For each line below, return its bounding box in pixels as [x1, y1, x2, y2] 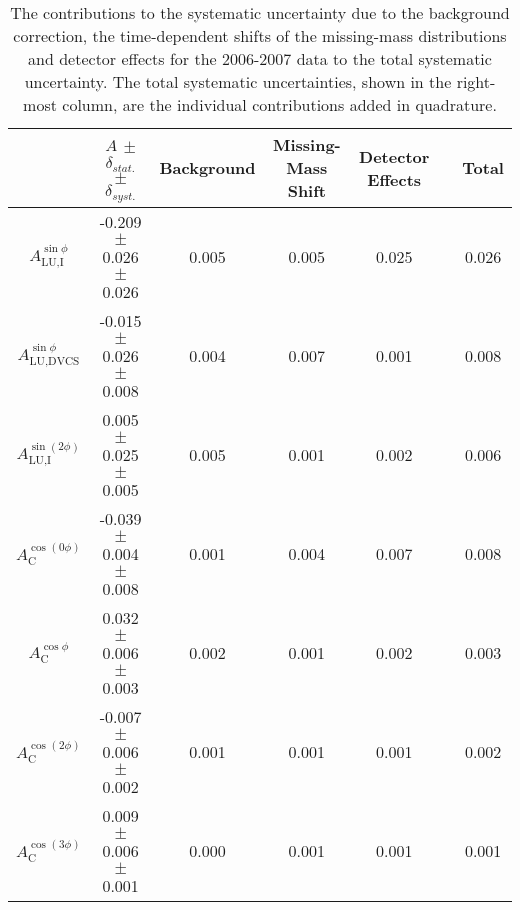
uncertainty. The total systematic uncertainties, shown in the [24, 70, 452, 93]
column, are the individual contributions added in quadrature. [62, 93, 497, 116]
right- [456, 70, 496, 93]
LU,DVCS [29, 355, 80, 367]
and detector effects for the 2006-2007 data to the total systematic [28, 47, 492, 70]
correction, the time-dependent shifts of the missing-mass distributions [13, 24, 507, 47]
